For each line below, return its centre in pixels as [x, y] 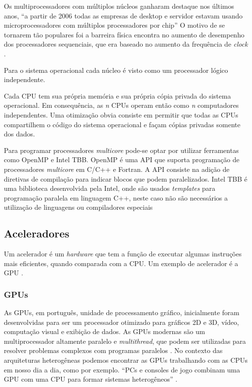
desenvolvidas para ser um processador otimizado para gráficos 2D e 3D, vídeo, [122, 322]
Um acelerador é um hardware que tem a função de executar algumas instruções [123, 254]
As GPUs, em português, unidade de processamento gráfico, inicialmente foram [122, 312]
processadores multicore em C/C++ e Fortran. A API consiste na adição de [117, 169]
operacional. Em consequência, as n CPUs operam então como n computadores [121, 105]
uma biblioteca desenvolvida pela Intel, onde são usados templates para [110, 188]
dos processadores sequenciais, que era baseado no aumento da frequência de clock [126, 44]
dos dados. [19, 134]
